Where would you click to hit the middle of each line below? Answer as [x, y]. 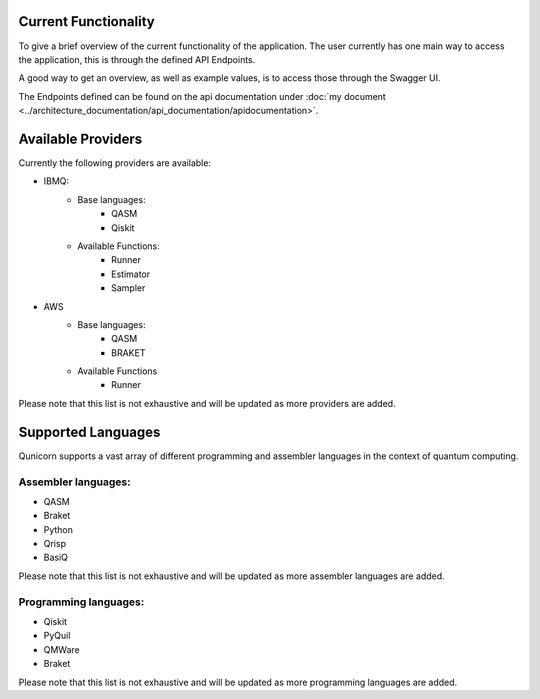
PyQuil [57, 636]
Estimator [131, 274]
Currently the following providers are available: [115, 162]
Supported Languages [89, 431]
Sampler [128, 288]
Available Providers [80, 138]
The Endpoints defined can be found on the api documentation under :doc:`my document [202, 96]
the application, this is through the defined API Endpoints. [137, 59]
